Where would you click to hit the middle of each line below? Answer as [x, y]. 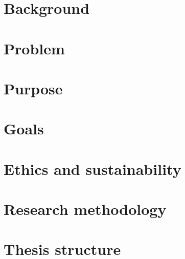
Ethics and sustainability [92, 168]
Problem [34, 48]
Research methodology [85, 209]
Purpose [33, 88]
